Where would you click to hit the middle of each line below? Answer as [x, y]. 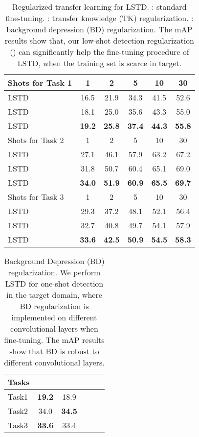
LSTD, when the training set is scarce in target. [99, 63]
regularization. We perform [54, 272]
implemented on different [54, 317]
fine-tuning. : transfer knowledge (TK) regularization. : [99, 18]
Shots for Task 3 [36, 197]
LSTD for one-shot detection [54, 283]
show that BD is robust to [54, 351]
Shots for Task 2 [36, 140]
